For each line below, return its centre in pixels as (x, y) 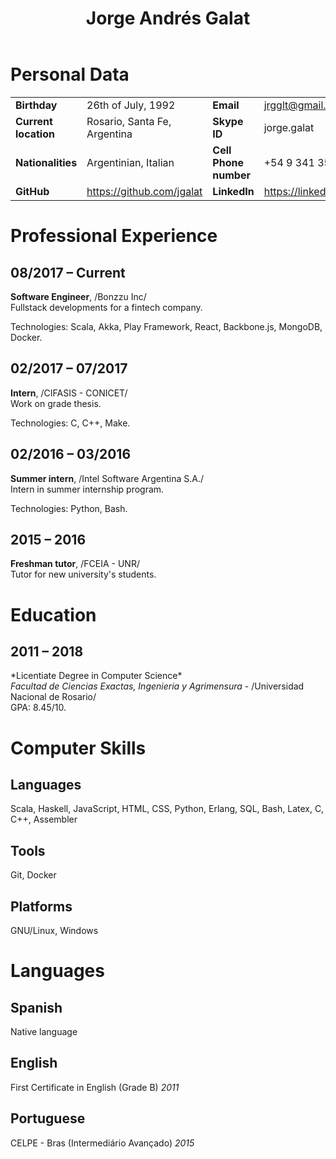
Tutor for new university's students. (83, 574)
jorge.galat (289, 127)
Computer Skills (78, 748)
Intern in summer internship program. (87, 489)
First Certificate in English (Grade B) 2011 (95, 1087)
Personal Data (70, 74)
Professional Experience (114, 236)
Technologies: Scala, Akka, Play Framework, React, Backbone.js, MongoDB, (166, 326)
